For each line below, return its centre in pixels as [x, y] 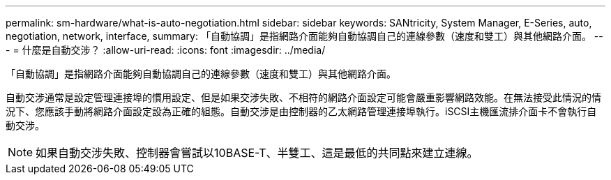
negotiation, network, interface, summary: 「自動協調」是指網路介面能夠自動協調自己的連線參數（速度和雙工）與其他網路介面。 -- [304, 36]
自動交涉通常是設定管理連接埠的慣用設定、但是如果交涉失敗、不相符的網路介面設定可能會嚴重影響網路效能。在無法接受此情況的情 [303, 97]
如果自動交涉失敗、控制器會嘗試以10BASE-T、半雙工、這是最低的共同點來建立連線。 [257, 153]
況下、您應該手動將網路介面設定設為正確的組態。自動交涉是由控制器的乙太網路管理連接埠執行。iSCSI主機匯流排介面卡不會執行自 [301, 111]
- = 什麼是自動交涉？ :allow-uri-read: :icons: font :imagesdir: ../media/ [166, 50]
